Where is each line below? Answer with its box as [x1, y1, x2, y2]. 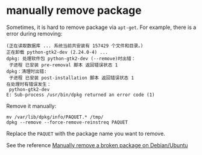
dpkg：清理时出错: [6, 68, 47, 74]
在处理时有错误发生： [6, 81, 51, 87]
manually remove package [6, 4, 142, 17]
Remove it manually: [6, 102, 57, 109]
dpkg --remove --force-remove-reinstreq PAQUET [6, 119, 128, 125]
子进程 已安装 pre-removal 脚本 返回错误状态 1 [8, 62, 118, 68]
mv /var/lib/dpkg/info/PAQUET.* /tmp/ [6, 114, 104, 120]
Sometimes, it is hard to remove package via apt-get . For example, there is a [6, 24, 197, 31]
